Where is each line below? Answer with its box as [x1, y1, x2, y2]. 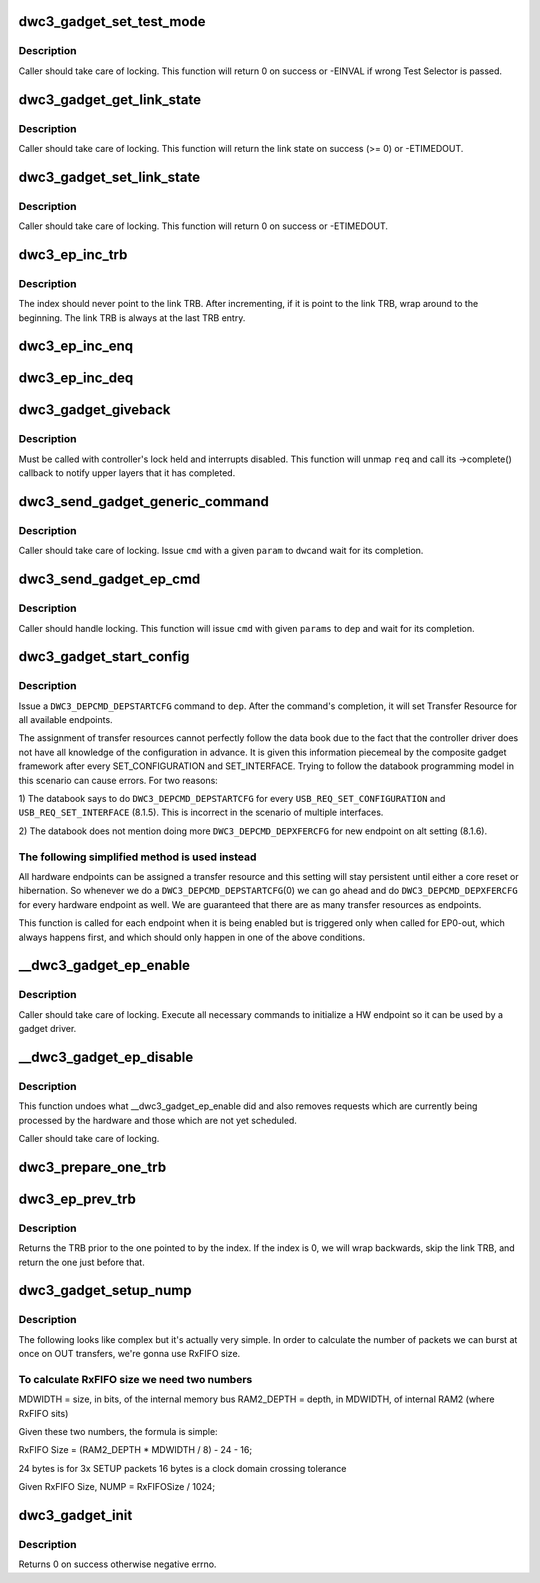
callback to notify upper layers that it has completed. [18, 467, 236, 479]
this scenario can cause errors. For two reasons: [18, 774, 219, 786]
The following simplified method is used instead [18, 850, 257, 864]
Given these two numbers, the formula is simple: [18, 1426, 219, 1438]
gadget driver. [18, 1023, 77, 1035]
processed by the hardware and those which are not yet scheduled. [18, 1114, 297, 1126]
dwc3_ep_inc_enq [18, 338, 134, 355]
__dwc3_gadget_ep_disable [18, 1048, 194, 1065]
